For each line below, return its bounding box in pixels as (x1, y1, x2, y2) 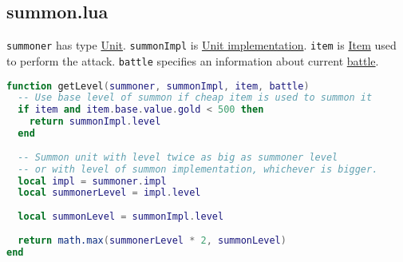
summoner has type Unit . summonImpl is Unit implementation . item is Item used (6, 37, 397, 54)
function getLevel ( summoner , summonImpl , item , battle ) (6, 80, 310, 92)
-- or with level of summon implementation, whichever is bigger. (18, 163, 378, 175)
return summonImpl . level (29, 116, 161, 128)
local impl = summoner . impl (18, 175, 167, 187)
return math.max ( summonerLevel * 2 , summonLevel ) (18, 234, 286, 246)
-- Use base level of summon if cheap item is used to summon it (18, 92, 373, 104)
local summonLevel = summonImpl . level (18, 211, 224, 223)
